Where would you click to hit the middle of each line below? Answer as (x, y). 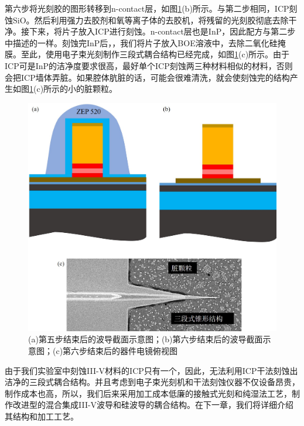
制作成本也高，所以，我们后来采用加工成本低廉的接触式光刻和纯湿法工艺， (148, 393)
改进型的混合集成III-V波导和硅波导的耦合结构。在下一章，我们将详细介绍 (153, 405)
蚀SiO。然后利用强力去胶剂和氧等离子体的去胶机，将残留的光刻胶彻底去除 (147, 20)
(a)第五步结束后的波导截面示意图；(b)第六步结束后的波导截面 (146, 339)
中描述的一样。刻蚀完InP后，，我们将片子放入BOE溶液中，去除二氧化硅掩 (145, 42)
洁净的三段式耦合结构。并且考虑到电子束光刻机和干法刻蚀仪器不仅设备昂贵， (152, 382)
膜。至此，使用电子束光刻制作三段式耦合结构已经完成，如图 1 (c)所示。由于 (147, 54)
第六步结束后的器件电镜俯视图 (120, 350)
